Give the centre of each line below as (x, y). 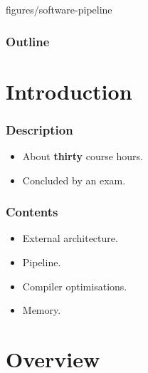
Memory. (42, 310)
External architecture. (70, 238)
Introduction (69, 91)
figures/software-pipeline (59, 9)
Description (39, 129)
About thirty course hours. (83, 156)
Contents (32, 212)
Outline (28, 41)
